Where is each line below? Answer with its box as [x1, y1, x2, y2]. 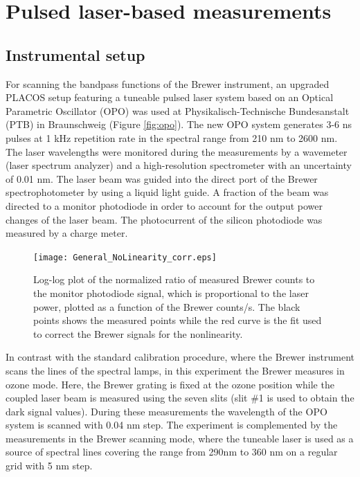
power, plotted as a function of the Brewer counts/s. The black [33, 299, 300, 314]
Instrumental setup [6, 44, 145, 65]
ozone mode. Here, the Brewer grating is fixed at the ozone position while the [6, 377, 334, 391]
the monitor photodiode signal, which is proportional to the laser [33, 285, 309, 300]
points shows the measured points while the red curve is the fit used [33, 313, 322, 327]
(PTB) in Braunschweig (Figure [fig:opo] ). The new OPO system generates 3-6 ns [6, 117, 352, 132]
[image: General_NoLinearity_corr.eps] [33, 252, 217, 262]
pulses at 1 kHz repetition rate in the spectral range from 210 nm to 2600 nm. [6, 130, 338, 145]
